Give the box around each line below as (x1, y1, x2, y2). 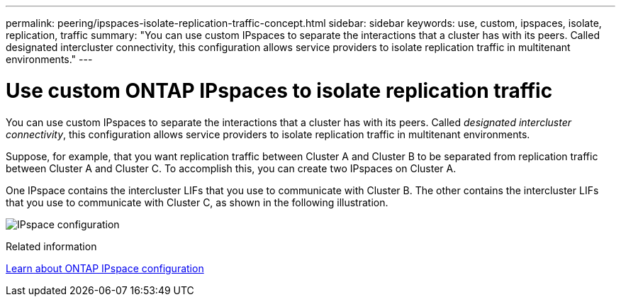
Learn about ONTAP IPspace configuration (6, 262, 204, 274)
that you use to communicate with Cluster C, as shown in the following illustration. (6, 196, 388, 208)
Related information (6, 240, 97, 252)
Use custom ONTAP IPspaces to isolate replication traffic (6, 78, 553, 103)
